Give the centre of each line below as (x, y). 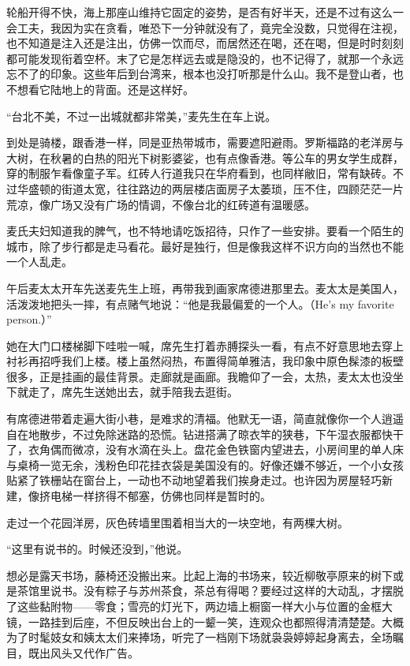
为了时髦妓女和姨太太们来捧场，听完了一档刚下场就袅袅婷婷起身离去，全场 (199, 637)
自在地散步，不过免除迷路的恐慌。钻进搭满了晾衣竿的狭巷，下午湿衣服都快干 (205, 434)
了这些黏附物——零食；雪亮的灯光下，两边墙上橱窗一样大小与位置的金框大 (199, 606)
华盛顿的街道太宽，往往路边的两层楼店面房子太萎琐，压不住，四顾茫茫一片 (210, 188)
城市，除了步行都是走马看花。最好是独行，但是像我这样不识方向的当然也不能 (205, 246)
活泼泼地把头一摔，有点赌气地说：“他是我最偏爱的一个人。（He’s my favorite (200, 303)
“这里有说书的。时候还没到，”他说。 (97, 549)
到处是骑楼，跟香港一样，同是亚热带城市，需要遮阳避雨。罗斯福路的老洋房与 (205, 142)
